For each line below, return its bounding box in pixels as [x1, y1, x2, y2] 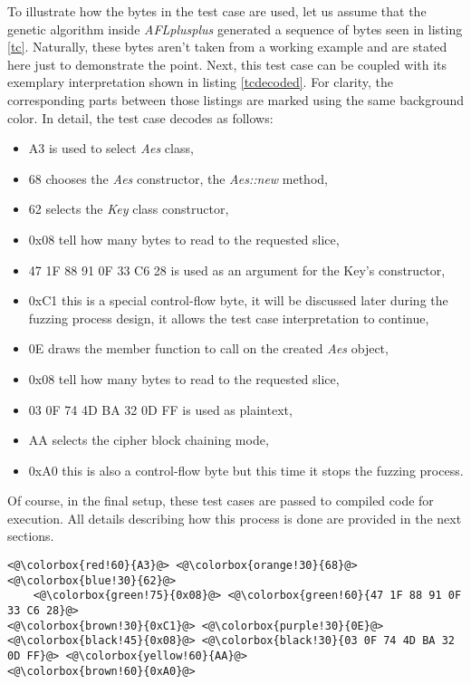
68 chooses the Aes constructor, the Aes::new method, [28, 169, 328, 188]
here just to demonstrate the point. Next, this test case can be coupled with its [7, 54, 447, 73]
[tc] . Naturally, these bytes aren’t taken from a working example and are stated [7, 37, 447, 56]
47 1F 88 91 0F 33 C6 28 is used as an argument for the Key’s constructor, [28, 260, 446, 279]
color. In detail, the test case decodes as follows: [7, 108, 274, 127]
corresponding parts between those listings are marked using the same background [7, 90, 464, 109]
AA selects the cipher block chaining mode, [28, 430, 269, 449]
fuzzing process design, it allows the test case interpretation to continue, [28, 308, 429, 327]
